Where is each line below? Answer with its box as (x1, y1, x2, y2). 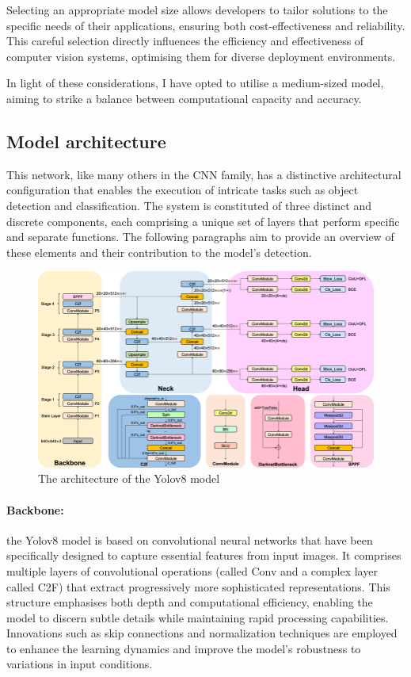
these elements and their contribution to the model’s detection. (6, 243, 312, 260)
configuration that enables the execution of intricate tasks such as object (6, 182, 359, 198)
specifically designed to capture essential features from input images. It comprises (6, 547, 401, 564)
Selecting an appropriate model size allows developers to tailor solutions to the (6, 2, 388, 17)
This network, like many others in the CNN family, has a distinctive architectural (6, 166, 401, 182)
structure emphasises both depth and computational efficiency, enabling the (6, 594, 373, 610)
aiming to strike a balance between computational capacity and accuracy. (6, 90, 362, 106)
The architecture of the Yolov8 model (38, 470, 220, 487)
